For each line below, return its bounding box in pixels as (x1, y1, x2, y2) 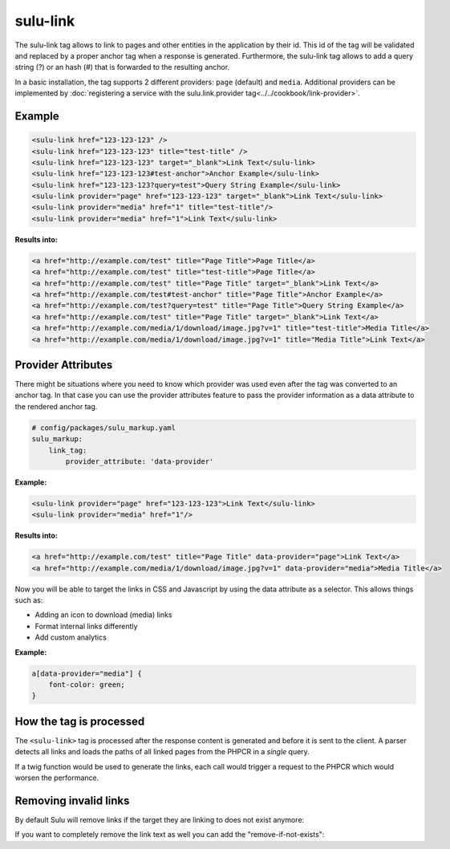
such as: (14, 595, 43, 605)
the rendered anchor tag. (14, 401, 98, 411)
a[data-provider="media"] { (31, 668, 142, 678)
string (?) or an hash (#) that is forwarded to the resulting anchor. (14, 63, 230, 72)
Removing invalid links (14, 794, 130, 807)
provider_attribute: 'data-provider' (65, 457, 214, 465)
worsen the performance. (14, 773, 99, 782)
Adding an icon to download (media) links (34, 610, 172, 619)
